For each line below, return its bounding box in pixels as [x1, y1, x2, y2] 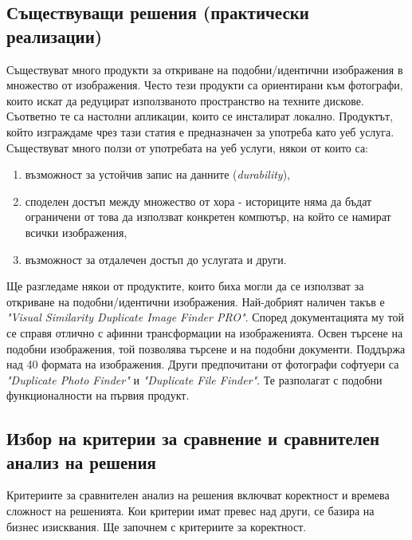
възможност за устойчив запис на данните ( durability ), [25, 166, 290, 183]
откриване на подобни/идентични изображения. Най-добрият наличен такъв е [6, 293, 385, 309]
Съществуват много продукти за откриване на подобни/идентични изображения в [6, 61, 403, 77]
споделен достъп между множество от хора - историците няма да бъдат [25, 192, 372, 209]
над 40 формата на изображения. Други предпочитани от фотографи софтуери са [6, 356, 399, 372]
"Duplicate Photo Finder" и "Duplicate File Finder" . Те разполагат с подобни [6, 371, 383, 388]
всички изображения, [25, 223, 128, 240]
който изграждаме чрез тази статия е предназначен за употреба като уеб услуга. [6, 123, 394, 140]
